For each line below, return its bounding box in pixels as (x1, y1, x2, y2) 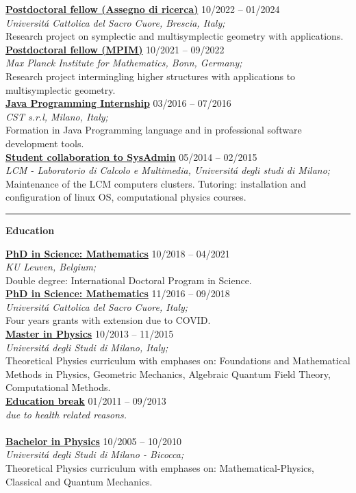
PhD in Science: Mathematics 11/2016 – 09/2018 (5, 286, 230, 301)
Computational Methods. (5, 380, 111, 394)
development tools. (5, 136, 84, 150)
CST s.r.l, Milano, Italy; (5, 109, 108, 123)
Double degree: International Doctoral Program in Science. (5, 273, 252, 287)
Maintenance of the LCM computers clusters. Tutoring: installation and (5, 176, 306, 190)
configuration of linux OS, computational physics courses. (5, 190, 246, 204)
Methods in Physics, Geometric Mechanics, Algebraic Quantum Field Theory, (5, 366, 331, 381)
